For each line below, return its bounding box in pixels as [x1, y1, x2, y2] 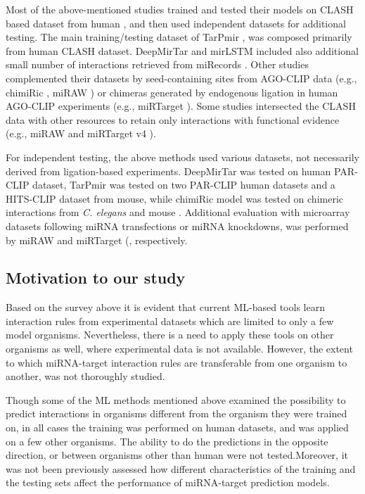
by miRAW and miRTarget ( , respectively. [6, 232, 188, 247]
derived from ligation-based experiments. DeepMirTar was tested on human [6, 163, 331, 178]
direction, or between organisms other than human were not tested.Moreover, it [6, 448, 348, 462]
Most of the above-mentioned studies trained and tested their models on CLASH [6, 2, 354, 16]
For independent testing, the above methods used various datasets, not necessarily [6, 149, 359, 164]
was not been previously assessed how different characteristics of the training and [6, 461, 356, 476]
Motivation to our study [6, 267, 186, 289]
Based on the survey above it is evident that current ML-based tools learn [6, 300, 325, 315]
